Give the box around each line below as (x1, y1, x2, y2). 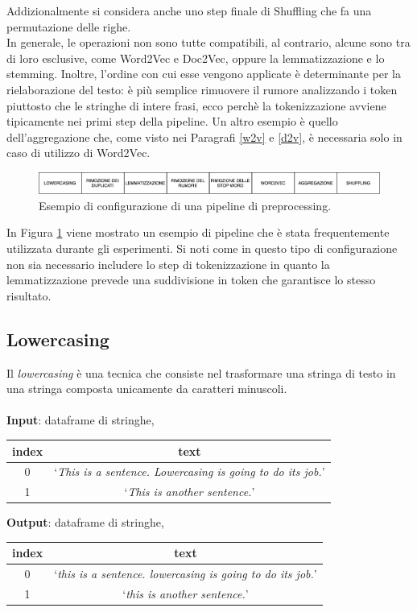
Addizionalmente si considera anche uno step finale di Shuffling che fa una (6, 2, 372, 19)
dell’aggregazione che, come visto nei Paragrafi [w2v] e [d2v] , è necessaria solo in (6, 128, 403, 145)
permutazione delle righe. (6, 18, 131, 35)
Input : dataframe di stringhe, (6, 411, 155, 428)
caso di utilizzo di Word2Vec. (6, 144, 151, 161)
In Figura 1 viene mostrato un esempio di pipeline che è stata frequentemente (6, 224, 390, 241)
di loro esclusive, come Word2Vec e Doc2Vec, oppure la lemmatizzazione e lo (6, 49, 385, 66)
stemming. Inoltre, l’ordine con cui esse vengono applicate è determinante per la (6, 65, 401, 82)
